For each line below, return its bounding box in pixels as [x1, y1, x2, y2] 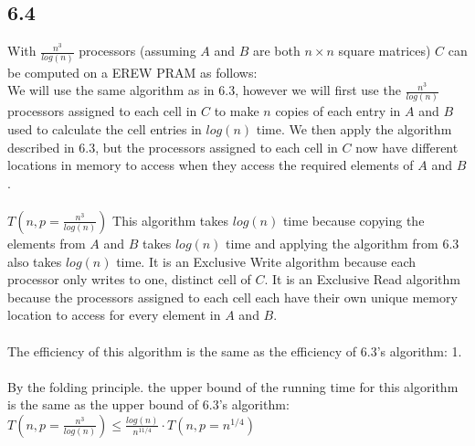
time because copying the [282, 210, 425, 229]
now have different [355, 137, 459, 156]
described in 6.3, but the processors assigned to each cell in [7, 137, 338, 156]
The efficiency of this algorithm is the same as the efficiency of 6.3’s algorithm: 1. [7, 341, 462, 360]
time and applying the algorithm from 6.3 [226, 233, 459, 252]
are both [253, 41, 301, 60]
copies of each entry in [275, 101, 401, 121]
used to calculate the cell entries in [7, 120, 202, 139]
